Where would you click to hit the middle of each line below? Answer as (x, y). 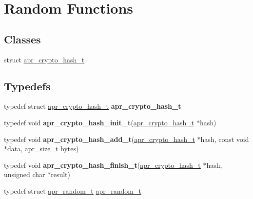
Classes (22, 39)
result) (60, 174)
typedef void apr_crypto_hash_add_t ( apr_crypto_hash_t (99, 139)
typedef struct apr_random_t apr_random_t (73, 190)
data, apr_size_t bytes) (43, 149)
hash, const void (225, 139)
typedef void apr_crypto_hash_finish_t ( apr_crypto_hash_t (102, 165)
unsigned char (25, 174)
